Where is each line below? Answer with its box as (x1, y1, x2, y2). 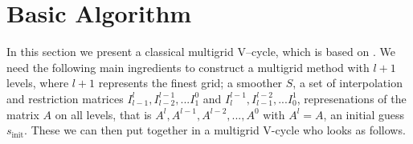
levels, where (6, 74, 69, 91)
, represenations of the (296, 90, 407, 106)
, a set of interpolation (292, 74, 403, 91)
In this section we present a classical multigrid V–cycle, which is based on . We (6, 43, 395, 60)
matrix (6, 106, 39, 122)
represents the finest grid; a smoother (98, 74, 283, 91)
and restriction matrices (6, 90, 124, 106)
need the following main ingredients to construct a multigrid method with (6, 58, 370, 75)
